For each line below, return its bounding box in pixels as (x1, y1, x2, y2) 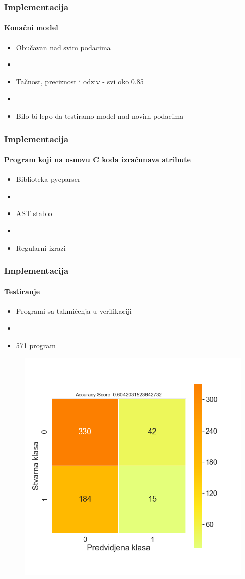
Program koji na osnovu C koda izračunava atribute (4, 154, 191, 165)
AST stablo (16, 208, 52, 219)
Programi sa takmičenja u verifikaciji (16, 305, 132, 316)
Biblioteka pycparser (16, 174, 81, 184)
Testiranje (4, 286, 40, 296)
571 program (16, 340, 56, 351)
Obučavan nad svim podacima (16, 41, 111, 52)
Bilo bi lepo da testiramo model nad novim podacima (16, 111, 184, 121)
